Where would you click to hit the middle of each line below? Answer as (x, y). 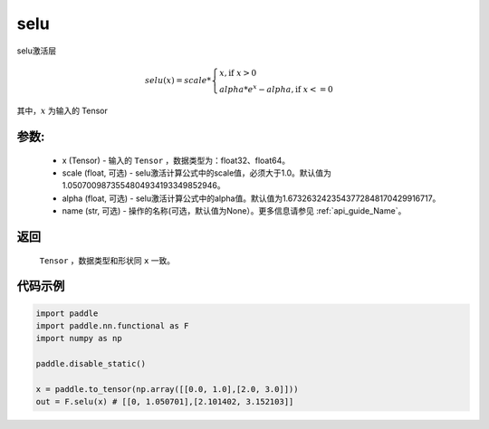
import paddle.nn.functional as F (112, 325)
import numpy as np (79, 338)
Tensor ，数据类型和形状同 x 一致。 (107, 260)
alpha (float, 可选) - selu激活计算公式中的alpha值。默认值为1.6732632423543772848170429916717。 (251, 198)
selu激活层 (37, 51)
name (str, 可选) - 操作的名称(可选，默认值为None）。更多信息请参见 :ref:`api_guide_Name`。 (234, 211)
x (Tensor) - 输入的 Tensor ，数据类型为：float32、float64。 (176, 160)
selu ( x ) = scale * (178, 81)
